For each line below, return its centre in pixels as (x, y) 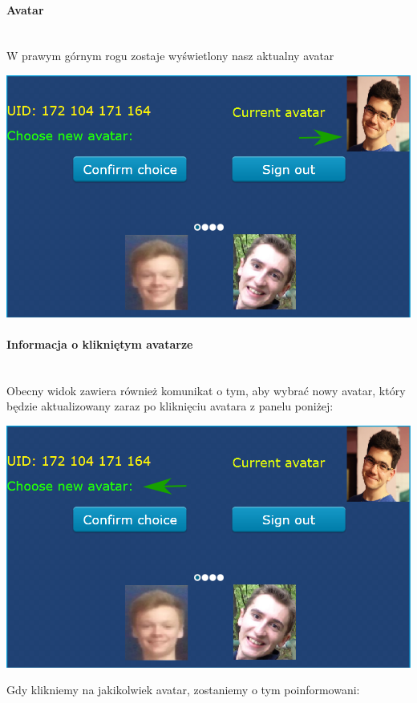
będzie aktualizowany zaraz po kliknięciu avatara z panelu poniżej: (170, 406)
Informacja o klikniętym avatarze (100, 343)
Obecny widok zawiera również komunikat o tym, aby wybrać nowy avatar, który (206, 390)
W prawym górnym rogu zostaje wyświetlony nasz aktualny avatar (170, 56)
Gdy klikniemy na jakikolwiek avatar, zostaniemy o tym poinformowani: (183, 690)
